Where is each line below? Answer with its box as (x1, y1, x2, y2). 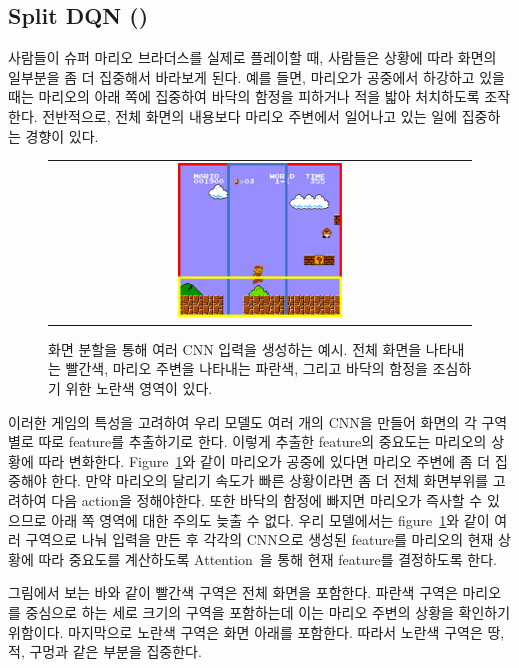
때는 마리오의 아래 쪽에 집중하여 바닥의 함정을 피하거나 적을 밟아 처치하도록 (8, 86, 480, 107)
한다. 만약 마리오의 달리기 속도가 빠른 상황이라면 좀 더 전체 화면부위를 (51, 470, 489, 491)
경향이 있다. (25, 125, 99, 146)
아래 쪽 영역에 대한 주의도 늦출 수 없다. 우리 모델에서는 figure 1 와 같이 (51, 509, 490, 530)
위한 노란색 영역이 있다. (65, 377, 213, 398)
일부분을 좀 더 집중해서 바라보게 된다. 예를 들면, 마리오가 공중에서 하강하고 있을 (8, 66, 505, 87)
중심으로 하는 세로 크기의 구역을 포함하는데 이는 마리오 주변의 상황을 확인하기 (25, 601, 511, 622)
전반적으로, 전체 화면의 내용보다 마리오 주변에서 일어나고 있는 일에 (42, 105, 458, 126)
